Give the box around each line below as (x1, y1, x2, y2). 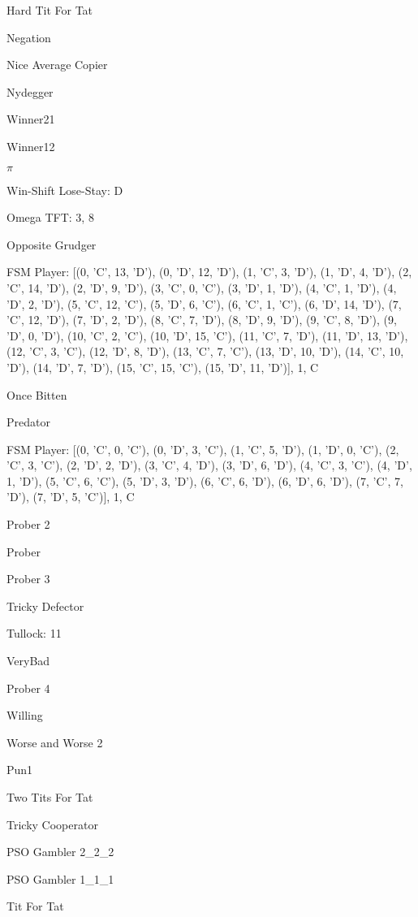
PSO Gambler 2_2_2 (6, 843, 114, 860)
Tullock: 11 (6, 625, 62, 642)
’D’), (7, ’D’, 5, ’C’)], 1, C (6, 488, 135, 505)
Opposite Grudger (6, 236, 97, 253)
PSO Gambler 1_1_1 (6, 870, 114, 887)
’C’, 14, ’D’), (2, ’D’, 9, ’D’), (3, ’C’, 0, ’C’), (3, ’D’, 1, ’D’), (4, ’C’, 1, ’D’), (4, (6, 279, 397, 296)
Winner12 (6, 137, 55, 154)
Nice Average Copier (6, 56, 108, 73)
